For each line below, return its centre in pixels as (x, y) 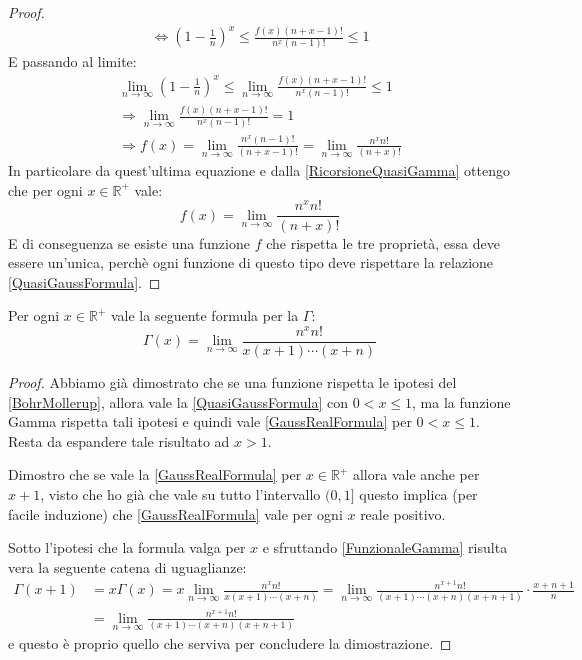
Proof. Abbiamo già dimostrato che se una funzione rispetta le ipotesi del (232, 382)
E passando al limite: (72, 61)
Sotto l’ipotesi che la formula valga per (127, 547)
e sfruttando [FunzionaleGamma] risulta (385, 547)
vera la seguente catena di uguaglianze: (127, 566)
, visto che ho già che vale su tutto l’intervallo (180, 494)
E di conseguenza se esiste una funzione (129, 242)
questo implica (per (418, 494)
